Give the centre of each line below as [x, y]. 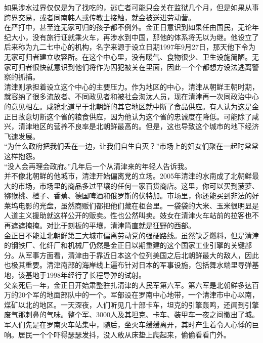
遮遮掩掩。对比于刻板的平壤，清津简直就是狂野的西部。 [103, 225]
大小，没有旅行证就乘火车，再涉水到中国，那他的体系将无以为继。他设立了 [135, 37]
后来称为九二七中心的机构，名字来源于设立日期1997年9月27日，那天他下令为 [130, 47]
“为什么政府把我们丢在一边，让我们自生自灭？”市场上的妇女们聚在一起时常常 [131, 146]
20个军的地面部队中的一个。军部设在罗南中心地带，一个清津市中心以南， [138, 295]
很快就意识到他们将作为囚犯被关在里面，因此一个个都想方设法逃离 [142, 67]
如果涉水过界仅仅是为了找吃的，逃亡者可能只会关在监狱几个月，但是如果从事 [131, 7]
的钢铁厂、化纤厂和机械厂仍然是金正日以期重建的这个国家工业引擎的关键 [124, 245]
